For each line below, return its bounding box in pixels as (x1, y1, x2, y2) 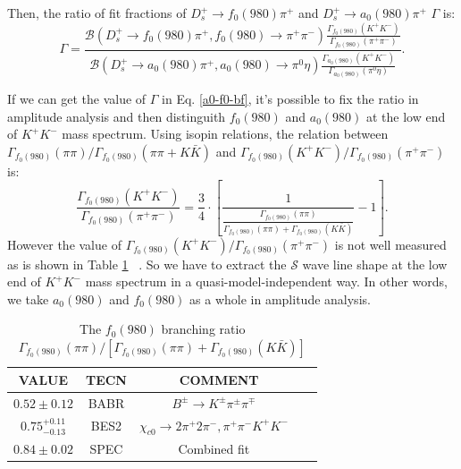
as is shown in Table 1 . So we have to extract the (7, 254, 287, 273)
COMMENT (179, 370, 259, 388)
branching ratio (161, 320, 246, 338)
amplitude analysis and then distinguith (7, 107, 226, 125)
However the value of (7, 234, 122, 253)
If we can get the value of (7, 89, 147, 107)
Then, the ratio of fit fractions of (7, 4, 187, 21)
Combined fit (178, 439, 250, 457)
